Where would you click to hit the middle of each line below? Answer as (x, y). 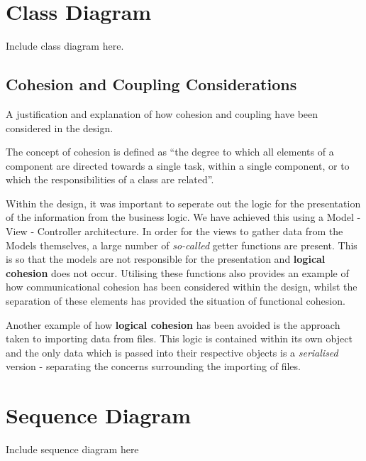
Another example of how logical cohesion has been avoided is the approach (173, 324)
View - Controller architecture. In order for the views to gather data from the (174, 231)
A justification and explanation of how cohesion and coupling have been (162, 113)
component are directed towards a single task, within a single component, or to (178, 165)
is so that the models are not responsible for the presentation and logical (166, 259)
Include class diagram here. (65, 46)
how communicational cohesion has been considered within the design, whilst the (182, 287)
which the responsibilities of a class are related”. (110, 179)
